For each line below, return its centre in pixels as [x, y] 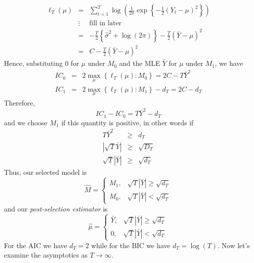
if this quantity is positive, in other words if [127, 122]
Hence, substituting [33, 63]
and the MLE [140, 63]
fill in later [105, 24]
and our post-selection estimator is [56, 208]
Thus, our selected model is [45, 172]
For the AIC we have [36, 245]
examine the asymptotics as [46, 255]
